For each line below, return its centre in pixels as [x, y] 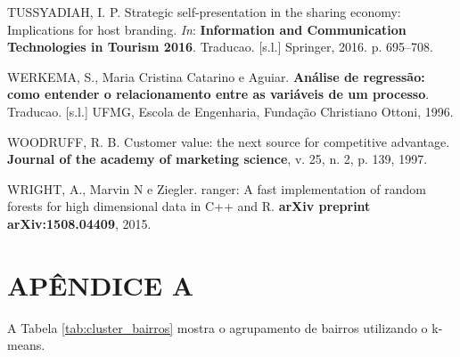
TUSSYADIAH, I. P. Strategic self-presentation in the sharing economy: [204, 12]
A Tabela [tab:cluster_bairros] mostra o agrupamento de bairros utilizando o [218, 327]
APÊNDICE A [101, 284]
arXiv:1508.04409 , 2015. [79, 223]
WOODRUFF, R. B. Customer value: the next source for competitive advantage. [229, 141]
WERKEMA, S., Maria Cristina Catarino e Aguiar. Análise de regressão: [216, 76]
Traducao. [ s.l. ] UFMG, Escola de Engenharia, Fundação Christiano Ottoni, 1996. [230, 111]
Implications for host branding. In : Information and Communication [207, 29]
